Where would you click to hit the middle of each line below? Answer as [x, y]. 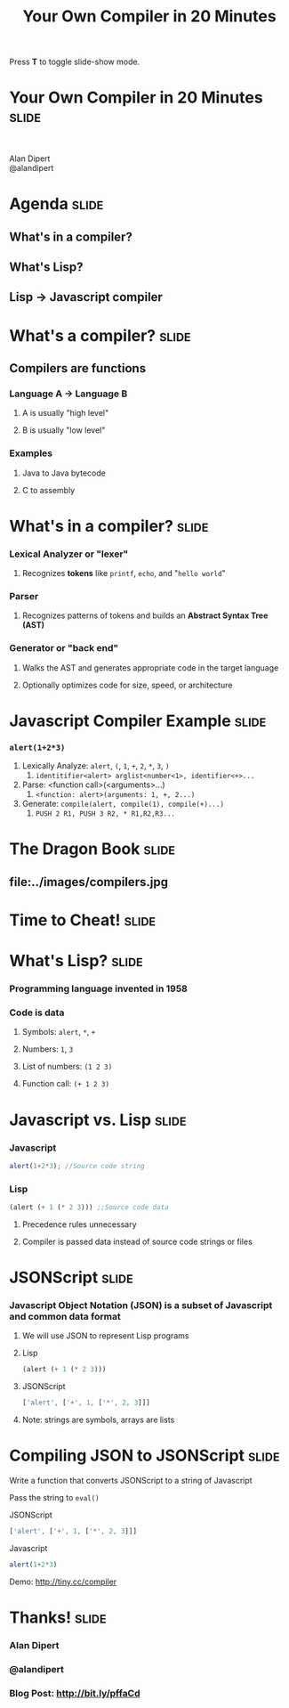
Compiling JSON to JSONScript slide [144, 1456]
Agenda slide [56, 204]
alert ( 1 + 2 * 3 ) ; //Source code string [77, 1166]
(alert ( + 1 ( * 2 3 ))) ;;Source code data [89, 1208]
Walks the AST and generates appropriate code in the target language [150, 667]
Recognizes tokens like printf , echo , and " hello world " [124, 573]
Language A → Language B [68, 394]
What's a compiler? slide [100, 335]
